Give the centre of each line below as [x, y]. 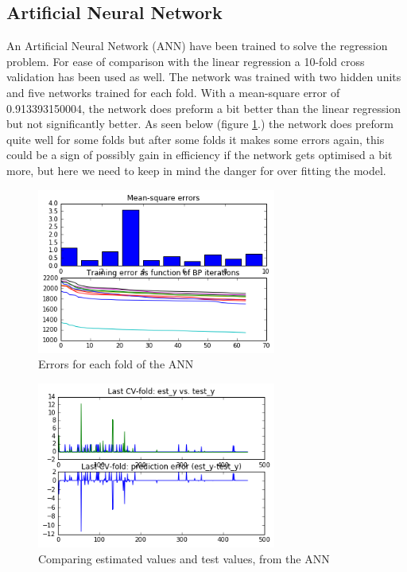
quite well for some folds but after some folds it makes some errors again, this [196, 139]
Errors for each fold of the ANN [116, 364]
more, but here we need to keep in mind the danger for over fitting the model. [196, 170]
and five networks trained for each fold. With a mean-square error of [173, 92]
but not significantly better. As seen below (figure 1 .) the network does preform [200, 124]
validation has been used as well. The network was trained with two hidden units [204, 77]
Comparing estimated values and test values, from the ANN [184, 558]
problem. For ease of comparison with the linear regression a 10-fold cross [186, 61]
